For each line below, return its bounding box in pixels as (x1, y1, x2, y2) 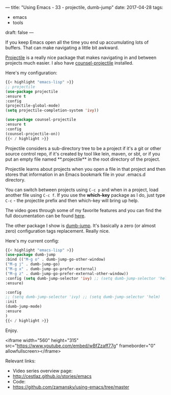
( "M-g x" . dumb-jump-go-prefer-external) (5, 266, 97, 271)
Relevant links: (5, 358, 36, 364)
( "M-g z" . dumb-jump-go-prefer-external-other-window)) (5, 271, 129, 276)
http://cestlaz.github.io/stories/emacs (12, 373, 92, 379)
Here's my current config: (5, 237, 60, 244)
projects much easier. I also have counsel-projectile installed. (5, 60, 134, 66)
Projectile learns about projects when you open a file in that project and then (5, 166, 166, 172)
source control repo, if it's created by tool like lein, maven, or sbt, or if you (5, 150, 160, 157)
